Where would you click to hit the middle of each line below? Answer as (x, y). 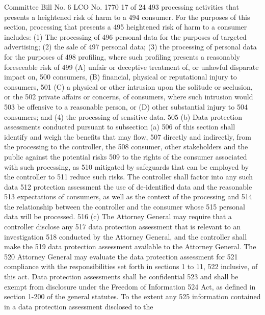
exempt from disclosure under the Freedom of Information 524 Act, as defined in (130, 286)
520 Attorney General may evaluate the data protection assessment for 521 (121, 256)
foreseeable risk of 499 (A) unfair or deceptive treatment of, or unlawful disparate (131, 67)
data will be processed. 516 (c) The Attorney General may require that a (118, 216)
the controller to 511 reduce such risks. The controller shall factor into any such (128, 177)
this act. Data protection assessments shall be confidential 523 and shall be (121, 277)
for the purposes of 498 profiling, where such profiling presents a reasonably (122, 56)
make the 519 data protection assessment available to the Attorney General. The (130, 246)
